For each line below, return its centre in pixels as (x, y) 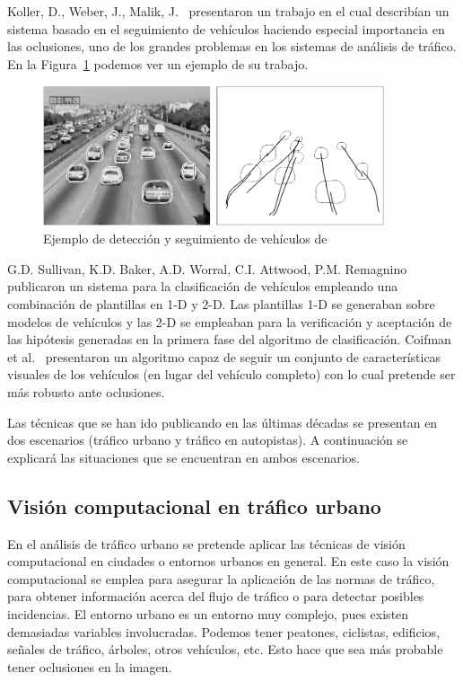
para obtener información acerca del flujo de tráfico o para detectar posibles (216, 596)
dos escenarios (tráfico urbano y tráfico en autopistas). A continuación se (208, 440)
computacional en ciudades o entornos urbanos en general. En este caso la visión (228, 561)
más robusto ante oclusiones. (86, 392)
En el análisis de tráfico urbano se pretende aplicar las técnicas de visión (206, 543)
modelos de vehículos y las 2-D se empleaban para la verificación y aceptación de (230, 321)
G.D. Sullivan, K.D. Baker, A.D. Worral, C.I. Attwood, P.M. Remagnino (207, 268)
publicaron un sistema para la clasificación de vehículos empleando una (203, 286)
